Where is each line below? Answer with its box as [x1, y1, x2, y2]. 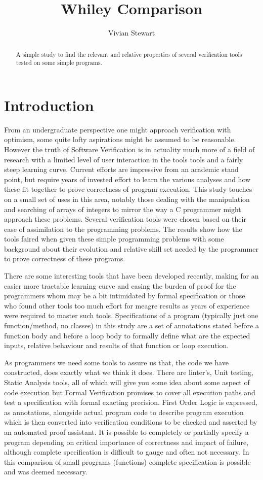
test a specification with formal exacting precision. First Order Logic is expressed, [4, 397, 257, 407]
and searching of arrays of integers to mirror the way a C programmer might [4, 203, 241, 214]
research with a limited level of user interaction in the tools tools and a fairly [4, 154, 243, 164]
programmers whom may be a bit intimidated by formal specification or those [4, 290, 245, 301]
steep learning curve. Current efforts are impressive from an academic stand [4, 164, 239, 175]
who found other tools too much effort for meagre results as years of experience [4, 300, 250, 311]
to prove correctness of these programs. [4, 253, 125, 264]
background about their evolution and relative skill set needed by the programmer [4, 243, 258, 254]
